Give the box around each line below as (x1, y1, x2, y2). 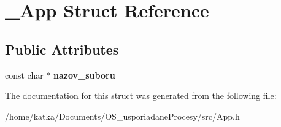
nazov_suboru (53, 68, 115, 81)
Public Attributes (5, 39, 119, 58)
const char (5, 68, 44, 81)
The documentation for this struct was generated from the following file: (5, 89, 277, 102)
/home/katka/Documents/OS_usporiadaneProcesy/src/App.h (5, 109, 240, 122)
